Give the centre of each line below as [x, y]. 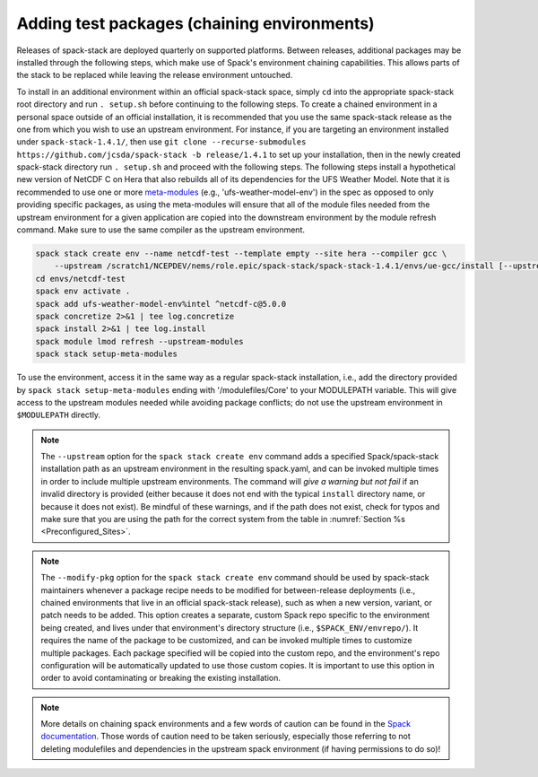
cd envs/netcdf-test [80, 279]
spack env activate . [83, 291]
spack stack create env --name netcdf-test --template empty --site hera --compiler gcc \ [241, 253]
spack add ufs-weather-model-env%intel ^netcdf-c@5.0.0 [161, 304]
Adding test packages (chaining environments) [196, 23]
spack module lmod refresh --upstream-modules [139, 341]
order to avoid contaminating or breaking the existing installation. [161, 678]
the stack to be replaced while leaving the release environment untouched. [155, 75]
